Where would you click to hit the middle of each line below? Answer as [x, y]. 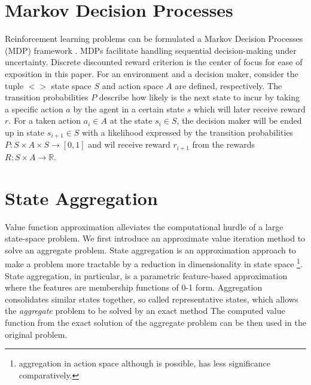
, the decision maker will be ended [239, 120]
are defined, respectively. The [228, 85]
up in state [25, 132]
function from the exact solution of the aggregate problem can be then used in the [155, 322]
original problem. [36, 334]
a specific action [34, 109]
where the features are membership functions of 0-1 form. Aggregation [134, 287]
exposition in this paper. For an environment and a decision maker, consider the [152, 73]
